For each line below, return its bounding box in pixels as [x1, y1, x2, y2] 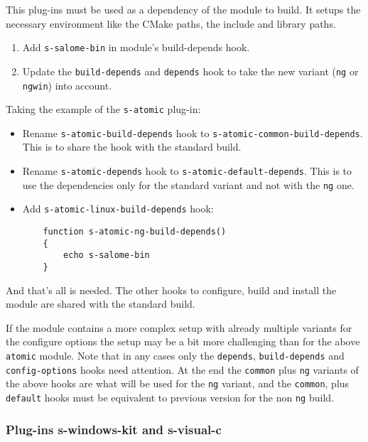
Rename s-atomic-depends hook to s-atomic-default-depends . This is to [22, 163, 352, 178]
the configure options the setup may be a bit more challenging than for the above [6, 334, 360, 349]
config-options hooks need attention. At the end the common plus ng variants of [6, 362, 359, 377]
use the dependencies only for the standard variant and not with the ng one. [22, 177, 355, 192]
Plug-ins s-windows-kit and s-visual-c [6, 420, 222, 438]
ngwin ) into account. [22, 77, 112, 92]
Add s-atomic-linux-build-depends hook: [22, 201, 214, 216]
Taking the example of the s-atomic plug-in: [6, 102, 201, 117]
